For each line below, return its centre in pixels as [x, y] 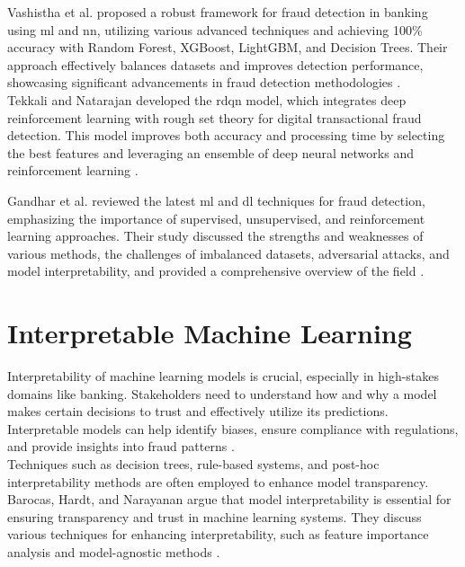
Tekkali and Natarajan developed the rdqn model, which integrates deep [207, 99]
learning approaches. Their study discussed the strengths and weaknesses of [215, 236]
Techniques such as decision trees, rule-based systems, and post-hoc [193, 464]
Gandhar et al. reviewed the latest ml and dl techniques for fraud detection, [216, 200]
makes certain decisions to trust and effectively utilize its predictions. [198, 411]
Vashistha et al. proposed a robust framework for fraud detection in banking [218, 12]
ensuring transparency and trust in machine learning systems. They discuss [215, 516]
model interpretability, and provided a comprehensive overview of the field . [216, 271]
